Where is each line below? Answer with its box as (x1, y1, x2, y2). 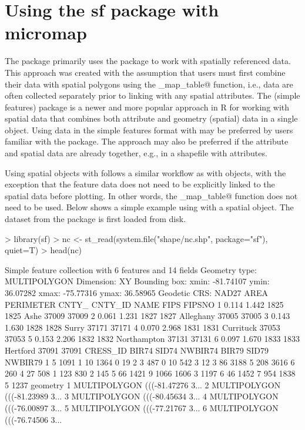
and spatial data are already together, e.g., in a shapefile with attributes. (5, 147, 267, 159)
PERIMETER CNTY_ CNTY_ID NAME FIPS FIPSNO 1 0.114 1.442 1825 (5, 298, 284, 310)
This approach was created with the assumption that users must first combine (5, 66, 286, 78)
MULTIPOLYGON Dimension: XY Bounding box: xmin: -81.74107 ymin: (5, 275, 270, 287)
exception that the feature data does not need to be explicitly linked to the (5, 178, 275, 190)
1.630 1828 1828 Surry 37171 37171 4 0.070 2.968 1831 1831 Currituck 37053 (5, 321, 280, 333)
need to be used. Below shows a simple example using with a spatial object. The (5, 201, 294, 213)
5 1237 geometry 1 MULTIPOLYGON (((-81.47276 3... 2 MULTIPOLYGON (5, 378, 281, 391)
